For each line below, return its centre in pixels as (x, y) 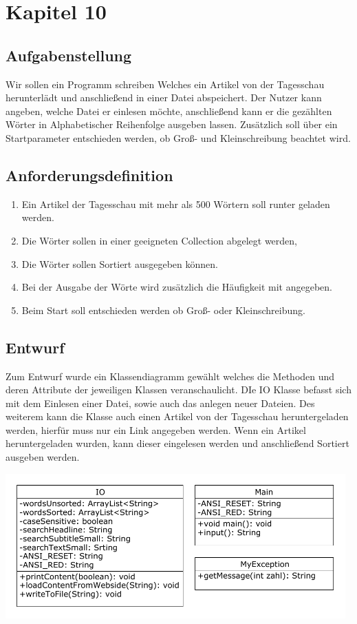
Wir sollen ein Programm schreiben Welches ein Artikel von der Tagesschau (165, 84)
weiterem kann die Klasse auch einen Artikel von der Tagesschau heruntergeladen (177, 416)
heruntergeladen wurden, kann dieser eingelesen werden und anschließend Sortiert (177, 443)
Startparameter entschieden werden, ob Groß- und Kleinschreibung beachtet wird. (178, 137)
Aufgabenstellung (69, 55)
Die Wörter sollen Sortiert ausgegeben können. (120, 263)
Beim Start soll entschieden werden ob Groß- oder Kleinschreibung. (163, 310)
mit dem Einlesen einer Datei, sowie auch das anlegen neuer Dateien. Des (160, 403)
